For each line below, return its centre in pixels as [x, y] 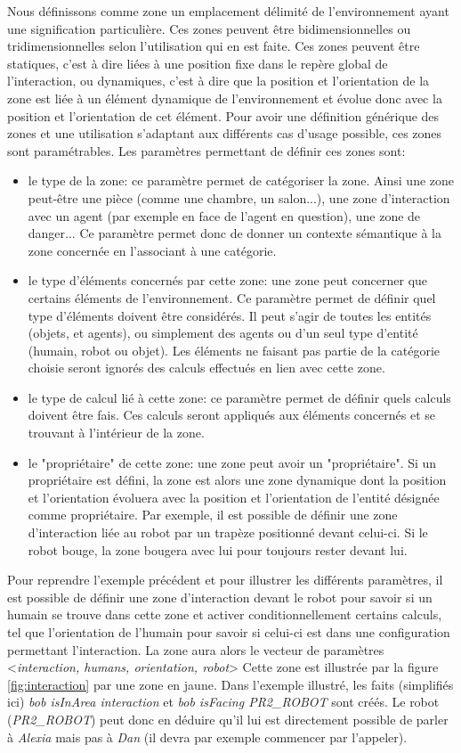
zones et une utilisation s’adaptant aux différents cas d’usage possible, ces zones [225, 133]
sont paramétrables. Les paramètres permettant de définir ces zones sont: [206, 150]
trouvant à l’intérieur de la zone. [116, 433]
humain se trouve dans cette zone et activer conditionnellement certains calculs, [225, 614]
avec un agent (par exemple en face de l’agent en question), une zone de [224, 215]
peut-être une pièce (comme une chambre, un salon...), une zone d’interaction [239, 197]
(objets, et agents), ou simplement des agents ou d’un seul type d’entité [223, 333]
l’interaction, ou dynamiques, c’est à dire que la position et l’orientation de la [218, 81]
